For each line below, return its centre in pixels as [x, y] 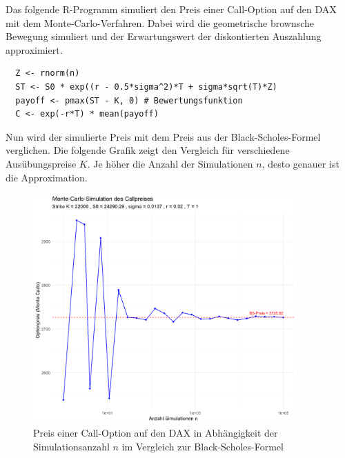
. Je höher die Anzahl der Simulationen [170, 163]
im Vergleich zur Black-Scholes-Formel [203, 446]
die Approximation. [47, 177]
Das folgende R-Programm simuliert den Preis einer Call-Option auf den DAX [171, 9]
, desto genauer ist [300, 163]
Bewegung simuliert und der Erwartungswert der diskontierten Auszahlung [164, 36]
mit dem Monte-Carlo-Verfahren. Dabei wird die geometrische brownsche [160, 22]
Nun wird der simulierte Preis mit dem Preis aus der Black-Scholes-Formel [163, 136]
